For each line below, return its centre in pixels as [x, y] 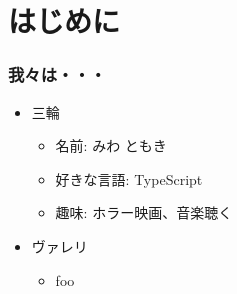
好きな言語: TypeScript [129, 178]
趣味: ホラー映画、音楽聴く [144, 212]
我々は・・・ [57, 74]
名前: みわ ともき [111, 145]
